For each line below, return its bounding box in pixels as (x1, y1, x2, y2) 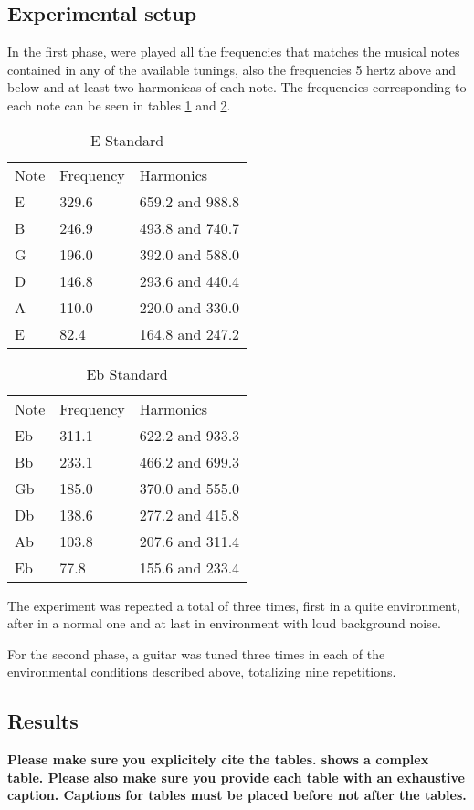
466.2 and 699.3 (139, 450, 240, 472)
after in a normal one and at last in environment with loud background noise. (7, 614, 441, 633)
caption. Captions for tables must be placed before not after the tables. (7, 785, 467, 805)
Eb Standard (86, 363, 168, 384)
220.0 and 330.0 (139, 296, 240, 318)
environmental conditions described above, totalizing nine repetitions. (7, 662, 396, 681)
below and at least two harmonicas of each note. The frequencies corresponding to (7, 78, 467, 97)
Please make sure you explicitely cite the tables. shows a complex (7, 750, 429, 769)
